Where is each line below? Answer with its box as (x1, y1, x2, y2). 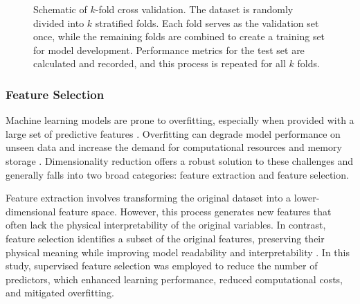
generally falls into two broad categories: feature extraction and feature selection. (6, 167, 349, 181)
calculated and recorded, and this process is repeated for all (33, 56, 286, 71)
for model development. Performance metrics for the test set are (33, 42, 305, 57)
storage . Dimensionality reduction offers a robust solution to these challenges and (6, 153, 354, 168)
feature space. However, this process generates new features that (59, 204, 332, 218)
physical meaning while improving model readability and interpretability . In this (6, 244, 350, 259)
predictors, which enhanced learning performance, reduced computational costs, (6, 271, 343, 286)
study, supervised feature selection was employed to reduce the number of (6, 258, 318, 273)
